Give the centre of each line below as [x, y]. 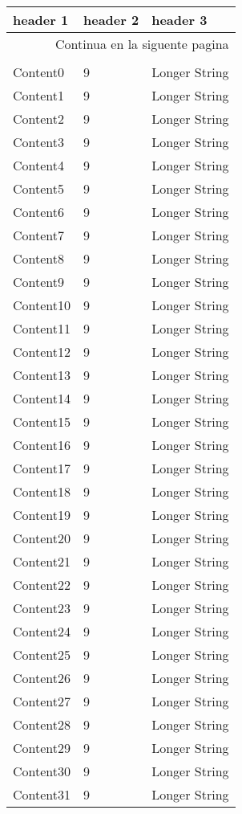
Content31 [42, 794]
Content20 [42, 538]
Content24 [42, 631]
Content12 [42, 352]
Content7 [39, 235]
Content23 [42, 608]
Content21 [42, 561]
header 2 [111, 20]
